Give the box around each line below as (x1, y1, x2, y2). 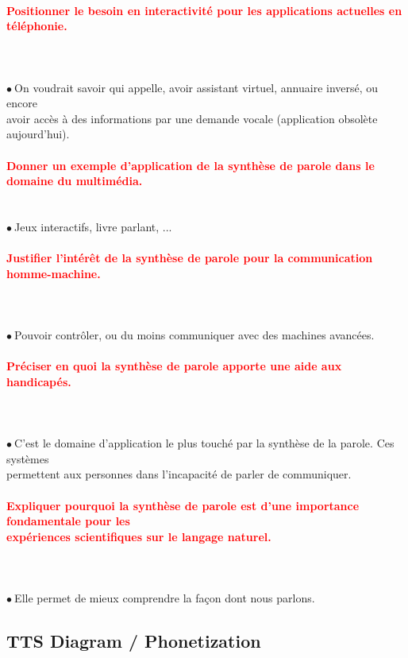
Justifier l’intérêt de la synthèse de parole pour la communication (6, 250, 373, 266)
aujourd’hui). (6, 126, 70, 142)
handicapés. (6, 373, 71, 389)
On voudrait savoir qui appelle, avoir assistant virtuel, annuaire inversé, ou (14, 79, 379, 95)
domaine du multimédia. (6, 172, 143, 189)
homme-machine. (6, 265, 101, 281)
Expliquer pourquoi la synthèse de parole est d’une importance (6, 497, 360, 513)
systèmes (6, 450, 49, 466)
